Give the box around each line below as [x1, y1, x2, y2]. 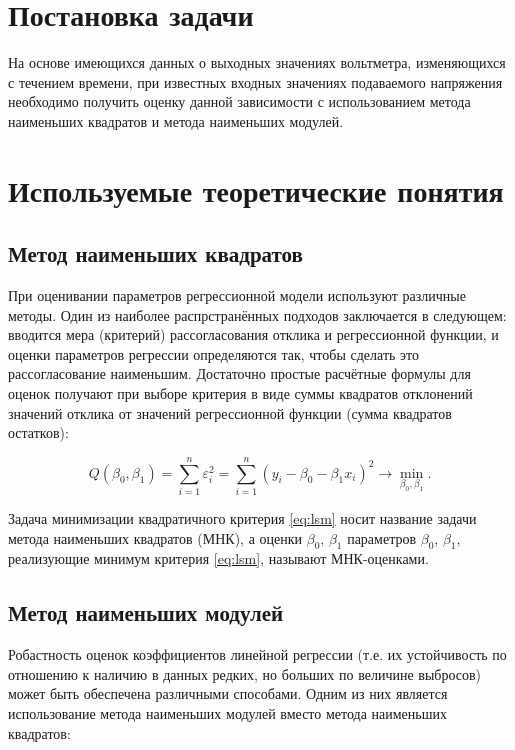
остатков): [8, 422, 69, 443]
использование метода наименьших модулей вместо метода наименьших [8, 702, 447, 723]
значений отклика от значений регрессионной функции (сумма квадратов [8, 402, 452, 423]
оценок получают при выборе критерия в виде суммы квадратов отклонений [8, 383, 473, 404]
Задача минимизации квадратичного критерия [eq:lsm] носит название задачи [8, 507, 477, 528]
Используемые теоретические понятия [8, 169, 504, 210]
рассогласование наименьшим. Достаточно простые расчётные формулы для [8, 363, 471, 384]
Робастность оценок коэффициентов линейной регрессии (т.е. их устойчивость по [8, 644, 507, 665]
